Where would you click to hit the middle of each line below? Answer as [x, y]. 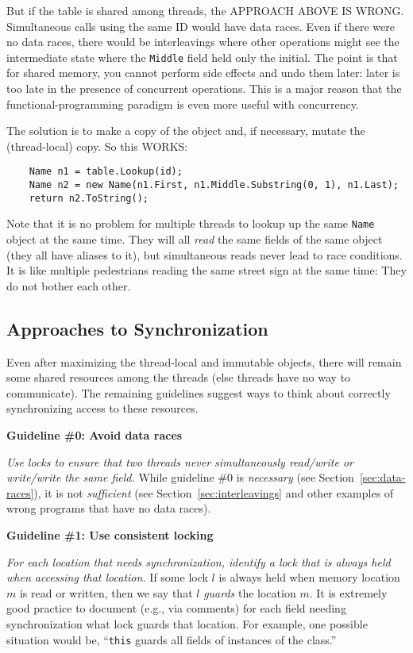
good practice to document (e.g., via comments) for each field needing [176, 608]
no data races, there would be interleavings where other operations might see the [203, 42]
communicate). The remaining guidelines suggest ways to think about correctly [199, 392]
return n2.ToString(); [89, 198]
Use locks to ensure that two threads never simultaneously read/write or [180, 461]
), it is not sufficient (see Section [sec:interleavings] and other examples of [214, 492]
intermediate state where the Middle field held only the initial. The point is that [202, 57]
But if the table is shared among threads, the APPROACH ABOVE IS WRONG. [205, 10]
